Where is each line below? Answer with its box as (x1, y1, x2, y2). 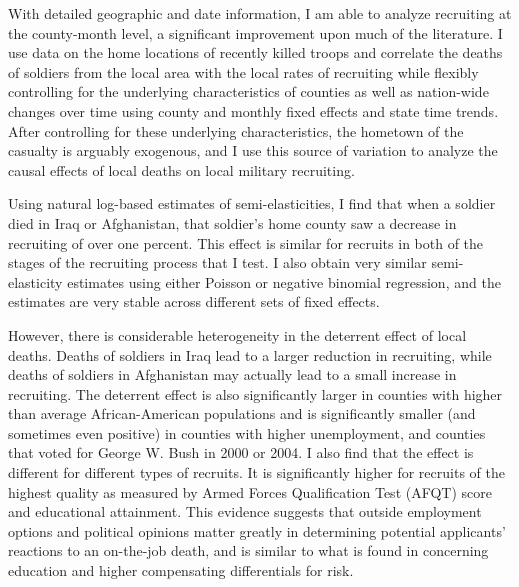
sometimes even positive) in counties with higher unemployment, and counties (8, 422, 486, 443)
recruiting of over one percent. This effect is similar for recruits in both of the (8, 232, 484, 253)
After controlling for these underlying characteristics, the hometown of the (8, 120, 464, 141)
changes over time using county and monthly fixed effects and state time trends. (8, 100, 499, 121)
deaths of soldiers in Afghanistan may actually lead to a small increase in (8, 364, 457, 385)
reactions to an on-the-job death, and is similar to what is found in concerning (8, 540, 489, 561)
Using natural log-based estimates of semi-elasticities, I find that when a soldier (8, 193, 496, 214)
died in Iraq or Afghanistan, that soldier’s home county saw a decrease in (8, 212, 457, 233)
